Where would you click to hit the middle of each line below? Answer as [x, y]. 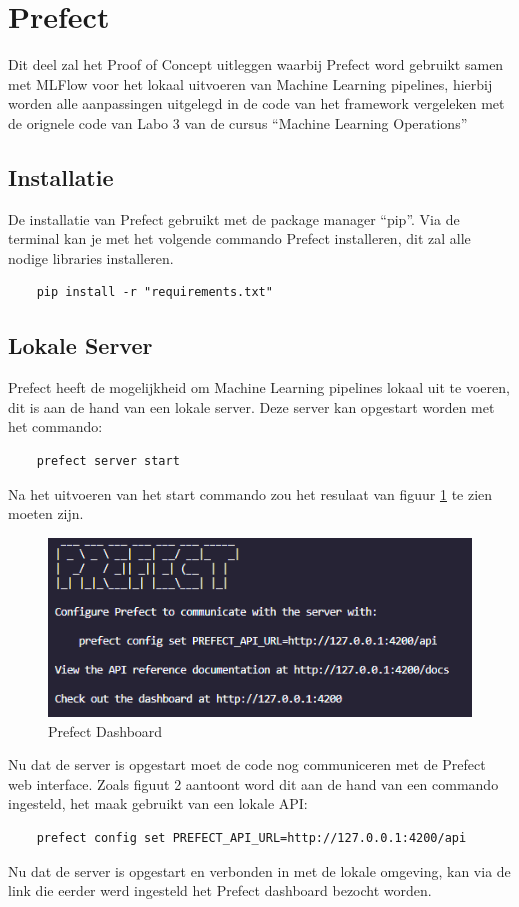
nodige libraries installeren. [91, 257]
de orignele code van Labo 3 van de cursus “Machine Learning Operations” [238, 122]
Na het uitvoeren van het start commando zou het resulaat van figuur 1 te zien [250, 493]
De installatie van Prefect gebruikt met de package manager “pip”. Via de [234, 218]
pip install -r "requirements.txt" [154, 292]
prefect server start [108, 461]
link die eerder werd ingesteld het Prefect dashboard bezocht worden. [220, 890]
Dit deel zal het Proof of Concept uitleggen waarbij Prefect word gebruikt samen [256, 64]
